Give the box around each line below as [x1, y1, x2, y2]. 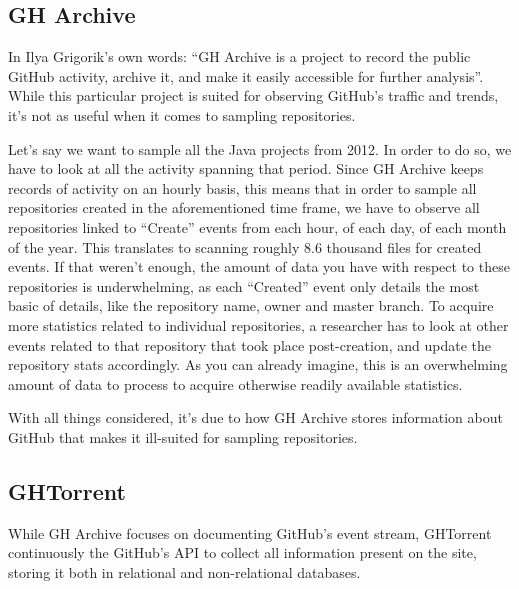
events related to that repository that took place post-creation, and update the [8, 334, 492, 355]
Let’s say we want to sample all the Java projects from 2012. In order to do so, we [8, 138, 512, 159]
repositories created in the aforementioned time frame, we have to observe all [8, 197, 480, 218]
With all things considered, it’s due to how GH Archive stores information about [8, 407, 503, 428]
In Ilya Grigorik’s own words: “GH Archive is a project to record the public [8, 46, 471, 67]
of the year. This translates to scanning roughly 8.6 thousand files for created [8, 236, 482, 257]
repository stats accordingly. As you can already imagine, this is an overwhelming [8, 354, 508, 375]
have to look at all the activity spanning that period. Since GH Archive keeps [8, 158, 484, 179]
